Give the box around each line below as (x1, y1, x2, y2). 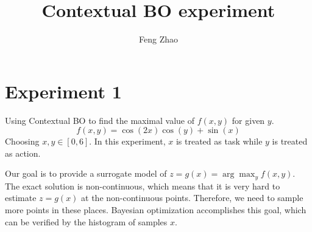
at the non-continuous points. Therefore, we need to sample (81, 191, 303, 204)
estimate (5, 191, 37, 204)
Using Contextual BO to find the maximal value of (5, 114, 194, 126)
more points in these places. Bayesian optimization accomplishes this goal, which (5, 203, 307, 216)
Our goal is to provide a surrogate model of (5, 167, 167, 180)
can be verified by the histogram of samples (5, 215, 168, 228)
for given (232, 114, 265, 126)
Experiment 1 (5, 78, 122, 103)
